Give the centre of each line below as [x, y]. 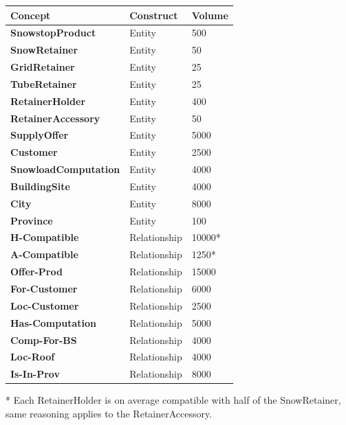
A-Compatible [44, 254]
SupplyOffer [40, 135]
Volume [210, 15]
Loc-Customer [45, 305]
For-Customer [44, 288]
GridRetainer [43, 67]
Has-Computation [53, 322]
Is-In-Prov [35, 374]
